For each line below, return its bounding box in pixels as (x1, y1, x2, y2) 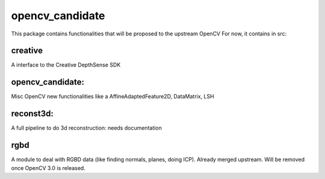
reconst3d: (11, 109, 54, 119)
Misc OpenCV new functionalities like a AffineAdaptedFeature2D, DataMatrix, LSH (11, 93, 214, 100)
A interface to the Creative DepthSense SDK (11, 61, 121, 68)
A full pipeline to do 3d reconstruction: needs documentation (11, 124, 162, 132)
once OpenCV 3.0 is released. (11, 164, 85, 171)
